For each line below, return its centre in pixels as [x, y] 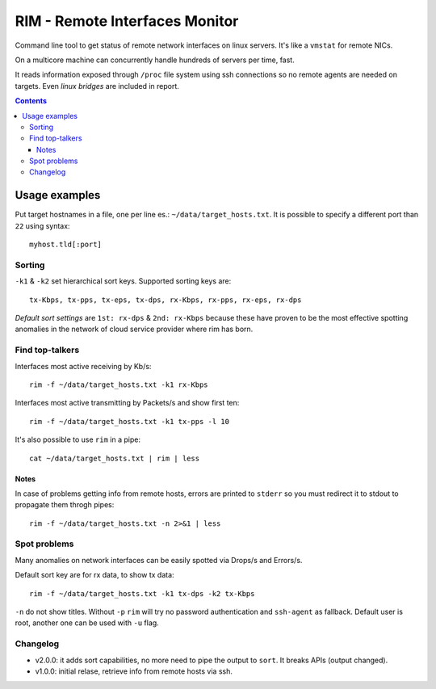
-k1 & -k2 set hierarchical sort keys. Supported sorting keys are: [123, 281]
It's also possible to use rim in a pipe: [78, 439]
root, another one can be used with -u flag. [87, 623]
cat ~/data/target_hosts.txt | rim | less [115, 458]
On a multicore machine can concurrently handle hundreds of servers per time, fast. [155, 60]
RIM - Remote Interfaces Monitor [127, 21]
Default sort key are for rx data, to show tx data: [94, 575]
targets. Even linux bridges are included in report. [97, 86]
